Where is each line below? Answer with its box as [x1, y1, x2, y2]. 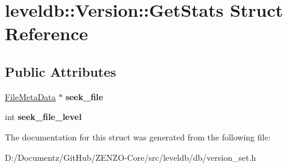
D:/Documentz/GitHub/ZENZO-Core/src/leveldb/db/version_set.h [5, 151, 256, 163]
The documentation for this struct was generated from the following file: [5, 130, 271, 143]
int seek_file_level [5, 110, 82, 123]
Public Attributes [5, 62, 116, 80]
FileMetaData [5, 90, 56, 103]
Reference [5, 21, 88, 46]
